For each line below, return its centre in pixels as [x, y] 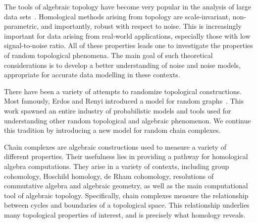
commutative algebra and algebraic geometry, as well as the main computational [126, 186]
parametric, [22, 26]
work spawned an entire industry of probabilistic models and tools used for [118, 110]
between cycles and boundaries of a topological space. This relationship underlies [127, 205]
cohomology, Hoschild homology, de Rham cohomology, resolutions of [109, 176]
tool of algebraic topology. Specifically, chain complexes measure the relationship [126, 195]
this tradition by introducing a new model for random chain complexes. [112, 130]
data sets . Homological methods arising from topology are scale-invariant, [117, 16]
